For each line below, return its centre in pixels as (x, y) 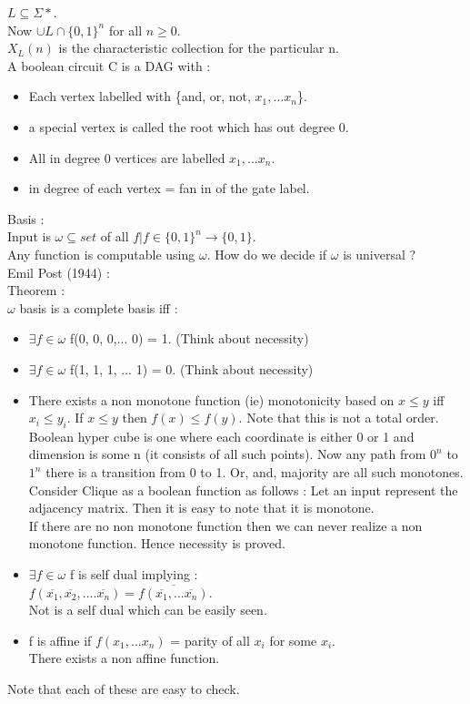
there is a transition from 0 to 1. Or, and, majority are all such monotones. (255, 472)
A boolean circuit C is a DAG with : (109, 65)
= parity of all (210, 640)
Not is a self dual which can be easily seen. (148, 610)
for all (125, 30)
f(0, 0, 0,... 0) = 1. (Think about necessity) (189, 338)
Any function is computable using (101, 254)
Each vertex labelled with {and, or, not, (140, 96)
